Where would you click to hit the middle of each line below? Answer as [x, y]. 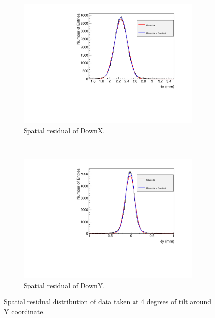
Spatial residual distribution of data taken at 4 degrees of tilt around [108, 302]
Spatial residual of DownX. [64, 130]
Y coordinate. [25, 311]
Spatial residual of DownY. [64, 285]
